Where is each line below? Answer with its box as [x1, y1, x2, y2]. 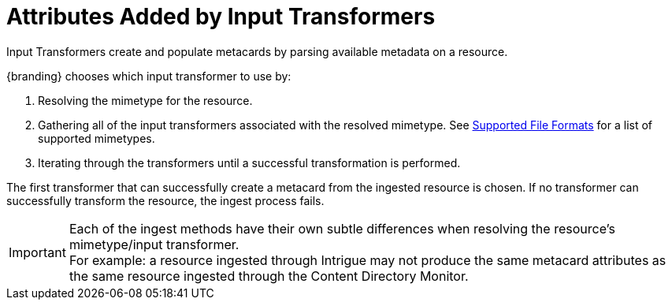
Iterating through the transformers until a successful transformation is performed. [38, 155, 461, 170]
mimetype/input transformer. [69, 236, 239, 252]
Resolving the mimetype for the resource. [38, 93, 253, 107]
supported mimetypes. [38, 131, 155, 145]
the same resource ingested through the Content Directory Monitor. [69, 267, 469, 284]
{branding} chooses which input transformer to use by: [6, 69, 291, 83]
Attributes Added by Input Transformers [6, 3, 436, 30]
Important [9, 244, 66, 260]
